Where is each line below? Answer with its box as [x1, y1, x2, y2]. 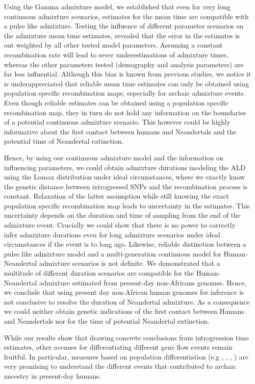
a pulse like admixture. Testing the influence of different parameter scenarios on [4, 21, 244, 31]
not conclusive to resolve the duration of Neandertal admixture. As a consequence [4, 296, 250, 307]
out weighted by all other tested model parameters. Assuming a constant [4, 40, 223, 50]
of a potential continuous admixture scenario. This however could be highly [4, 117, 230, 127]
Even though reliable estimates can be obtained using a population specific [4, 97, 229, 107]
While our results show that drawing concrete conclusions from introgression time [4, 332, 249, 342]
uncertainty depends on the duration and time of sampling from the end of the [4, 210, 241, 220]
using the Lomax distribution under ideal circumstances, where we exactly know [4, 172, 245, 182]
